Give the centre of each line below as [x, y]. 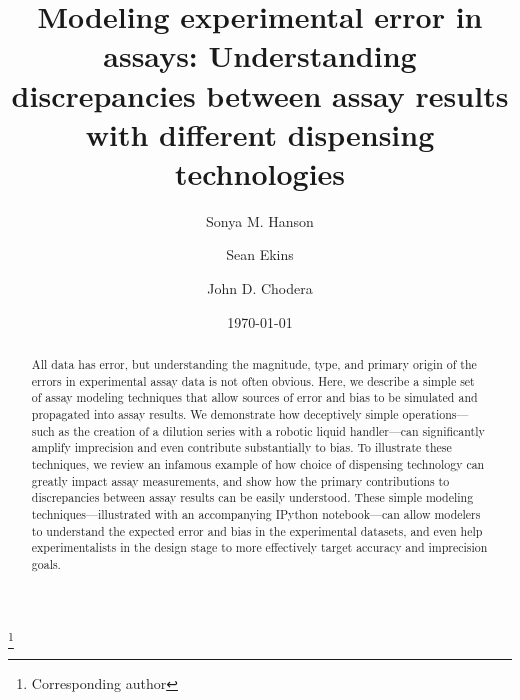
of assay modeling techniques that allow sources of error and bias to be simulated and [254, 397]
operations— [435, 414]
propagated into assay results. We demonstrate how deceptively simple [215, 414]
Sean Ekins [260, 254]
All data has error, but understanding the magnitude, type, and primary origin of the [254, 364]
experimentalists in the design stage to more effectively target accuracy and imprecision [259, 547]
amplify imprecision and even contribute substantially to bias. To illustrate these [241, 447]
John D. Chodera [260, 288]
